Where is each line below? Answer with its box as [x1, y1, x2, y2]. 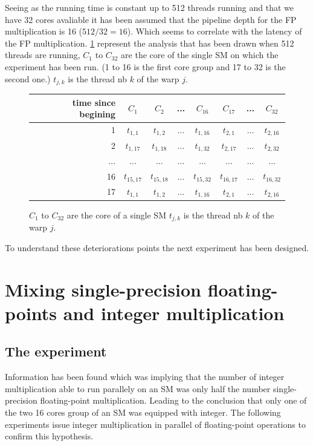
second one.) [5, 72, 51, 85]
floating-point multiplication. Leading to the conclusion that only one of [40, 394, 307, 407]
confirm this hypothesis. [5, 430, 94, 442]
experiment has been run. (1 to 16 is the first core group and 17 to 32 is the [5, 60, 286, 73]
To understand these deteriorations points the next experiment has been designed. [5, 241, 309, 254]
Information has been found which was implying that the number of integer [5, 370, 285, 383]
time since [72, 96, 116, 108]
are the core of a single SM [66, 208, 166, 221]
